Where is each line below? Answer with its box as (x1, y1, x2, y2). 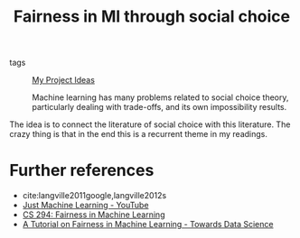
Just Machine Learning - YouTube (22, 200, 149, 211)
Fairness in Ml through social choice (13, 6, 291, 27)
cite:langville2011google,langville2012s (22, 190, 167, 201)
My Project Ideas (32, 75, 95, 86)
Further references (9, 160, 155, 181)
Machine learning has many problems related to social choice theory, (32, 92, 289, 103)
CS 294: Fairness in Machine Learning (22, 209, 165, 220)
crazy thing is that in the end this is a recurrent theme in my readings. (9, 129, 268, 140)
